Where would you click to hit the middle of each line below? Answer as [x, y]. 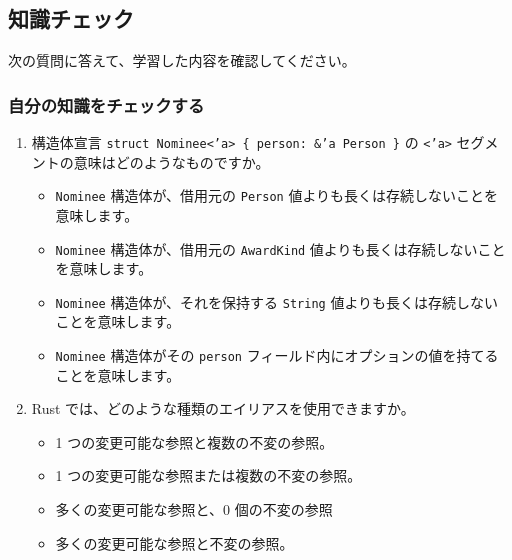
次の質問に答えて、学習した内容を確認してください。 [182, 60]
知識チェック [71, 18]
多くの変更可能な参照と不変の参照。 [174, 542]
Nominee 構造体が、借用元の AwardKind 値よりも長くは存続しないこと [280, 248]
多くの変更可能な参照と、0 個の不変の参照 [194, 509]
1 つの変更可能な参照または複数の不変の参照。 [208, 475]
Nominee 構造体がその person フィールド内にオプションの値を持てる [277, 355]
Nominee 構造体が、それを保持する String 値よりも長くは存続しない [277, 301]
